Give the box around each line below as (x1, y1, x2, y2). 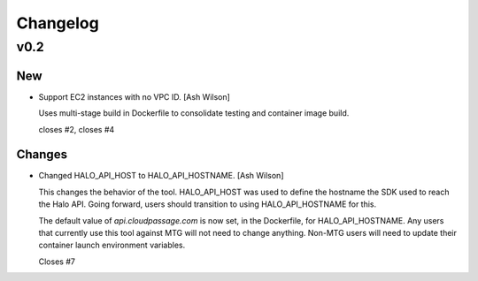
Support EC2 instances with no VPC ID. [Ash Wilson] (38, 91, 230, 102)
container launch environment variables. (38, 239, 186, 251)
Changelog (16, 13, 99, 33)
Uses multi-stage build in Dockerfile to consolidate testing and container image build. (38, 108, 350, 118)
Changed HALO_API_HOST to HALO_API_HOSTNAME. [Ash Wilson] (38, 171, 284, 181)
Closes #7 (38, 256, 75, 267)
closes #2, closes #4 (38, 124, 115, 134)
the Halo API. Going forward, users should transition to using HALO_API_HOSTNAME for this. (38, 199, 377, 209)
